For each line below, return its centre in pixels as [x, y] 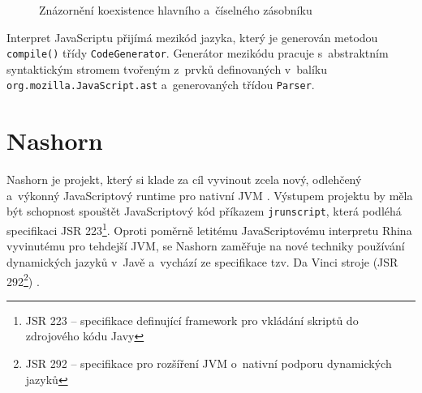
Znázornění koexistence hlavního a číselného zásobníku [176, 10]
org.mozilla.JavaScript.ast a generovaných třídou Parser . [161, 85]
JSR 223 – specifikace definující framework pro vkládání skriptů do [192, 320]
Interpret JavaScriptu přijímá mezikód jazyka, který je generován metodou [192, 37]
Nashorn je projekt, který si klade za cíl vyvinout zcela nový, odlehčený [184, 179]
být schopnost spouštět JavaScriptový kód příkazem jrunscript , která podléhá [204, 211]
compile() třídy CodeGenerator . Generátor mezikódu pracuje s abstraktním [198, 53]
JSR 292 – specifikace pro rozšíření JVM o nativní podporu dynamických [209, 363]
